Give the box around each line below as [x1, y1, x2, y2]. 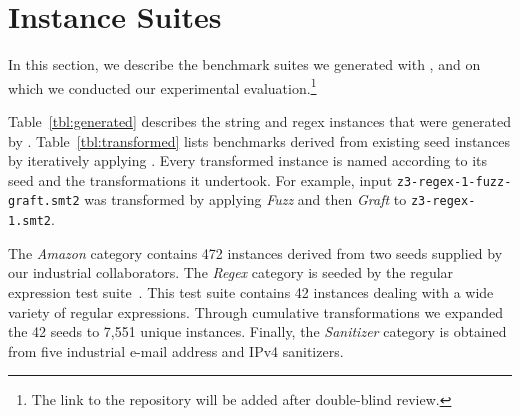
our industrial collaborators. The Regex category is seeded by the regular [8, 262, 454, 283]
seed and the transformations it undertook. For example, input [8, 169, 393, 190]
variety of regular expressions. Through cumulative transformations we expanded [8, 301, 503, 322]
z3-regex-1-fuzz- [396, 174, 512, 189]
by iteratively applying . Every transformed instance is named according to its [8, 150, 488, 171]
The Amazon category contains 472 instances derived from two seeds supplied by [8, 242, 503, 263]
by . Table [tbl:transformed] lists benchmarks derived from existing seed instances [8, 130, 511, 151]
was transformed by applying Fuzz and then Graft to [84, 189, 407, 210]
